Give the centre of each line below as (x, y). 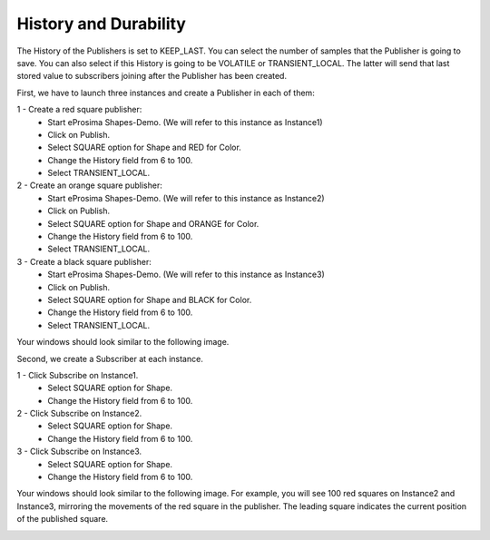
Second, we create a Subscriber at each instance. (110, 358)
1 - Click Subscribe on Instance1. (78, 375)
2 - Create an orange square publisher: (89, 185)
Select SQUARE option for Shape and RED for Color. (145, 147)
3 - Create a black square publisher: (84, 261)
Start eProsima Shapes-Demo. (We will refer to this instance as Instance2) (186, 198)
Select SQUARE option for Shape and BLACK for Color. (150, 299)
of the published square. (63, 519)
